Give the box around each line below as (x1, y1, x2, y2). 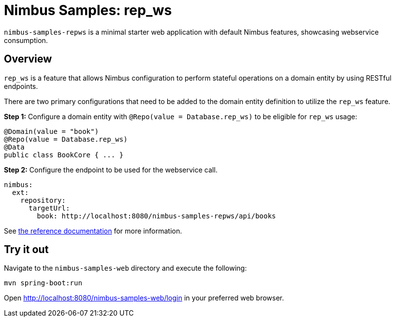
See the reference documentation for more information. (4, 226, 182, 235)
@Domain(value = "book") (4, 127, 99, 135)
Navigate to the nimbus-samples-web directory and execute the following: (4, 264, 247, 273)
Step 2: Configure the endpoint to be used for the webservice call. (4, 165, 218, 174)
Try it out (4, 243, 49, 256)
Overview (4, 53, 52, 65)
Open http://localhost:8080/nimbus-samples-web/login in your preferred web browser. (4, 294, 284, 302)
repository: (20, 196, 66, 204)
